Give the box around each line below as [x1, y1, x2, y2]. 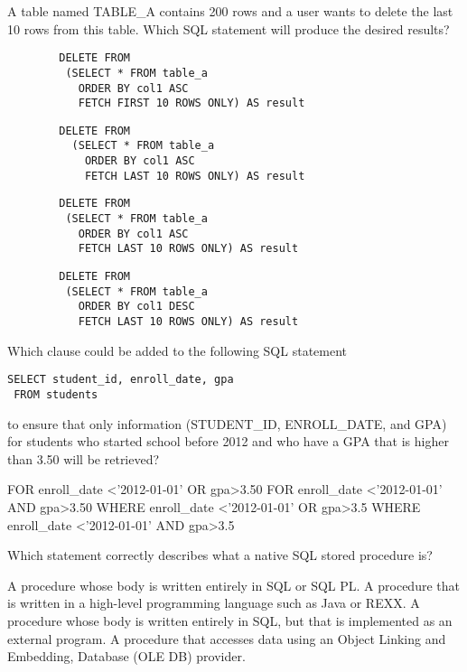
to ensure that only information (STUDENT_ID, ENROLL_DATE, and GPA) [7, 414, 447, 433]
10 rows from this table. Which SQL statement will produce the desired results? [7, 19, 450, 38]
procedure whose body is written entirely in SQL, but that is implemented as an [7, 611, 453, 630]
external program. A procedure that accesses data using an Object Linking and [7, 629, 446, 648]
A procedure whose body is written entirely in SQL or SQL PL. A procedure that [7, 575, 460, 594]
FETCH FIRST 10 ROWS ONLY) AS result [78, 97, 305, 110]
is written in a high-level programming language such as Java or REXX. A [7, 593, 420, 612]
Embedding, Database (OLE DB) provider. [7, 647, 246, 666]
